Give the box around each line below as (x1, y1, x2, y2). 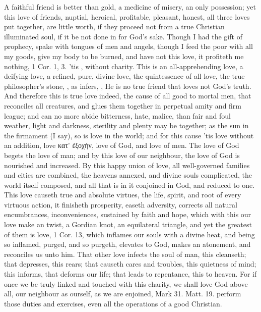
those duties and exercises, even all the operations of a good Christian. (4, 298, 222, 308)
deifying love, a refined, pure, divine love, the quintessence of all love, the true (4, 71, 245, 81)
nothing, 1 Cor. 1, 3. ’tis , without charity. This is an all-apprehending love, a (4, 61, 243, 71)
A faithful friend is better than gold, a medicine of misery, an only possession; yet (4, 2, 256, 12)
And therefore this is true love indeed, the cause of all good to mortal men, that (4, 90, 251, 101)
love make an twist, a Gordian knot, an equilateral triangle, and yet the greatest (4, 219, 252, 230)
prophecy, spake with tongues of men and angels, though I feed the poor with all (4, 41, 253, 51)
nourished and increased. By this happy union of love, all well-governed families (4, 160, 250, 170)
